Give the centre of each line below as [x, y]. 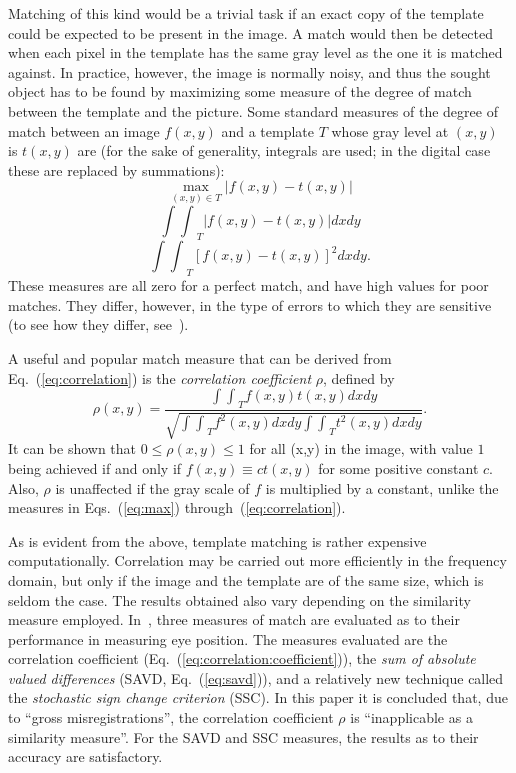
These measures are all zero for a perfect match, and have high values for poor [248, 285]
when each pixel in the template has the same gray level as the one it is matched [255, 52]
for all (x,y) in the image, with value [361, 448]
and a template [267, 130]
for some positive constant [398, 467]
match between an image [84, 130]
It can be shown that [72, 448]
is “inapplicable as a [411, 717]
